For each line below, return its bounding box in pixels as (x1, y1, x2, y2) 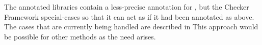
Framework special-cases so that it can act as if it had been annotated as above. (4, 11, 254, 22)
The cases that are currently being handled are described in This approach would (4, 21, 258, 32)
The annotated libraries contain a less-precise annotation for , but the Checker (4, 2, 249, 12)
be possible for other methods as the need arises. (4, 31, 156, 41)
